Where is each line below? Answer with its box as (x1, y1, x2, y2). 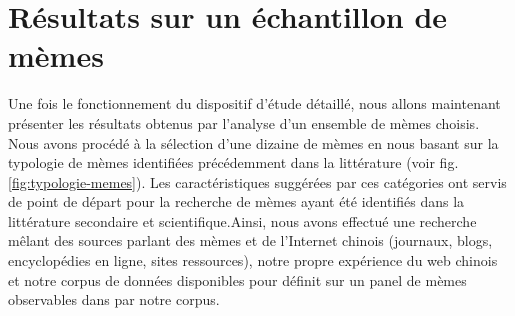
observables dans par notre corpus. (8, 289, 220, 310)
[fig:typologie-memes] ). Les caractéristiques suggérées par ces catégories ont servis (8, 171, 507, 192)
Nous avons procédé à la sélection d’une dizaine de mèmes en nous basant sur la (8, 132, 499, 153)
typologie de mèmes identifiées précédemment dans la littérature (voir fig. (8, 152, 459, 173)
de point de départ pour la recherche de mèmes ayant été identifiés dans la (8, 191, 465, 212)
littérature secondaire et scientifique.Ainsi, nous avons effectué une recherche (8, 210, 477, 231)
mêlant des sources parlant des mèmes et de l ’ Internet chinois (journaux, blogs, (8, 230, 493, 251)
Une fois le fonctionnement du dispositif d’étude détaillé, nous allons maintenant (8, 93, 501, 114)
